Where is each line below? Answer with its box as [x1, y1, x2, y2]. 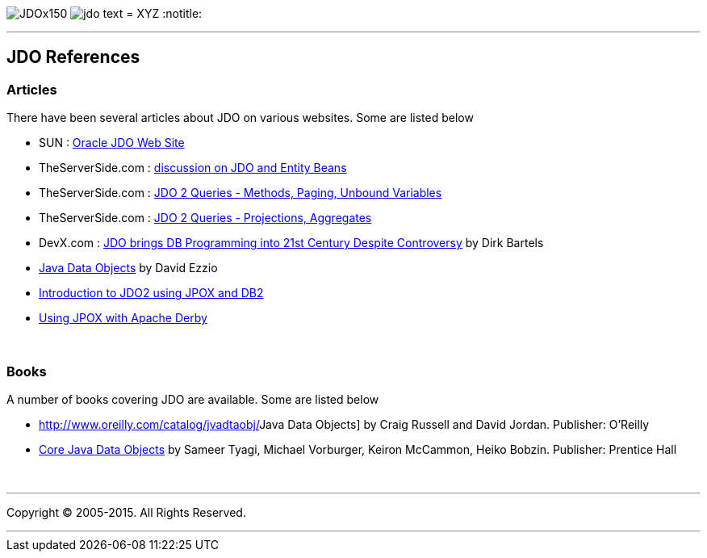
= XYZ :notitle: [126, 6, 203, 20]
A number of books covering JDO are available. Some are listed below [6, 392, 379, 406]
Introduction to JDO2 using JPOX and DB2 [39, 286, 264, 300]
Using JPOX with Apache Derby [39, 311, 207, 325]
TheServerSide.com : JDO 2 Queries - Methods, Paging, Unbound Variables [39, 186, 442, 200]
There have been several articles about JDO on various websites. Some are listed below [6, 111, 474, 125]
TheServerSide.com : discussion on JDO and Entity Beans [39, 161, 347, 175]
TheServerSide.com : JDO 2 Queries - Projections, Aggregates [39, 211, 372, 225]
